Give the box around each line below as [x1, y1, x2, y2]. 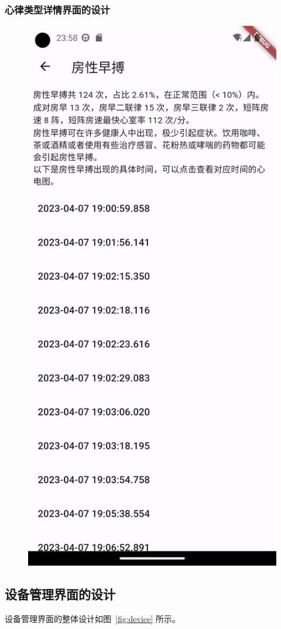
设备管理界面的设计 [5, 585, 115, 603]
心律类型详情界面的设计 [5, 2, 110, 16]
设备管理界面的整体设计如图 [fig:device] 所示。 [5, 612, 180, 624]
